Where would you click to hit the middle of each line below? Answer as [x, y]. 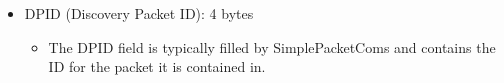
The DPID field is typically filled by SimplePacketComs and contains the [272, 46]
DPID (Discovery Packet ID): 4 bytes [139, 13]
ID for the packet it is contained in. [157, 66]
